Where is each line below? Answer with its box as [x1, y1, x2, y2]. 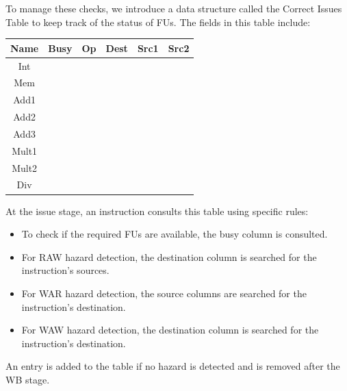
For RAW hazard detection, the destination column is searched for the [21, 249, 317, 264]
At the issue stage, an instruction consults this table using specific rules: [5, 203, 309, 218]
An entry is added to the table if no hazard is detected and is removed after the [5, 359, 340, 373]
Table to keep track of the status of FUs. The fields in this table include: [5, 14, 311, 29]
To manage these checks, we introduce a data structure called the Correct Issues [5, 1, 342, 15]
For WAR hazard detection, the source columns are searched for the [21, 286, 307, 300]
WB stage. [5, 372, 50, 386]
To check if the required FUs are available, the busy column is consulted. [21, 227, 328, 241]
